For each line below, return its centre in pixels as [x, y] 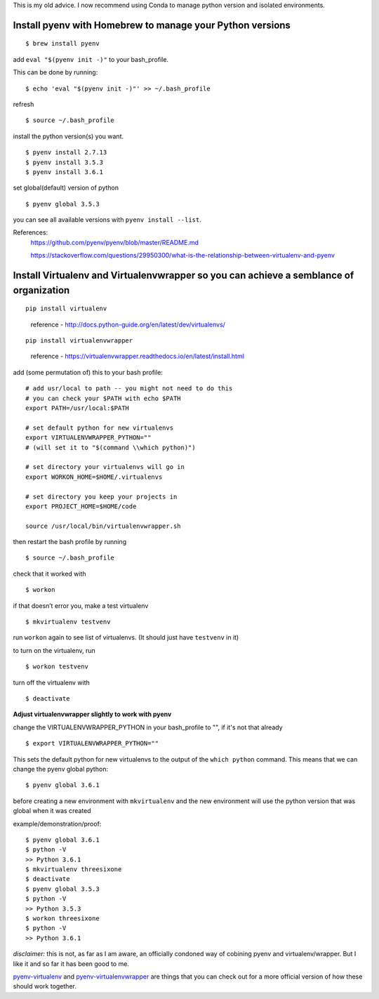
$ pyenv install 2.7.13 [66, 152]
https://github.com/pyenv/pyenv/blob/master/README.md [115, 242]
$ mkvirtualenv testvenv [68, 622]
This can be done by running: [55, 72]
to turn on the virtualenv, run [54, 650]
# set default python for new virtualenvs [100, 428]
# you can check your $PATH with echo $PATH [104, 398]
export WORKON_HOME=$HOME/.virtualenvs [94, 477]
